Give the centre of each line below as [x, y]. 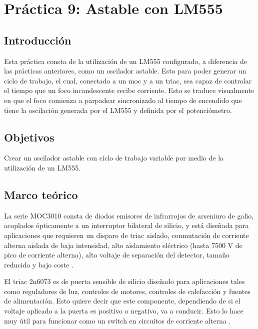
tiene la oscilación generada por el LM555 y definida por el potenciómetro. [118, 110]
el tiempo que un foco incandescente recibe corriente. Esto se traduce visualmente [129, 90]
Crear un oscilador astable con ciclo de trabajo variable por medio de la [114, 158]
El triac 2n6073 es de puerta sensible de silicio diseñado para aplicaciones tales [124, 281]
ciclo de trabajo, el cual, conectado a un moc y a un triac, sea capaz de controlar [128, 80]
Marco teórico [41, 194]
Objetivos [29, 137]
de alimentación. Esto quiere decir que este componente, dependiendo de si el [122, 301]
